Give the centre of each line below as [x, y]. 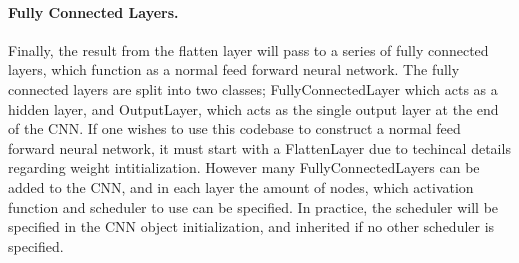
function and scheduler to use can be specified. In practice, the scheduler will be [253, 206]
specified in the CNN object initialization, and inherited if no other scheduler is [251, 226]
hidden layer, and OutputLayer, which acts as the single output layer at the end [253, 108]
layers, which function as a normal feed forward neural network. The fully [234, 69]
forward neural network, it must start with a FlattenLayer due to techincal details [259, 147]
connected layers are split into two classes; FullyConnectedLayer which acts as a [253, 88]
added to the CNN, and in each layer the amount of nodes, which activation [241, 186]
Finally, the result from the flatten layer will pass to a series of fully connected [248, 49]
